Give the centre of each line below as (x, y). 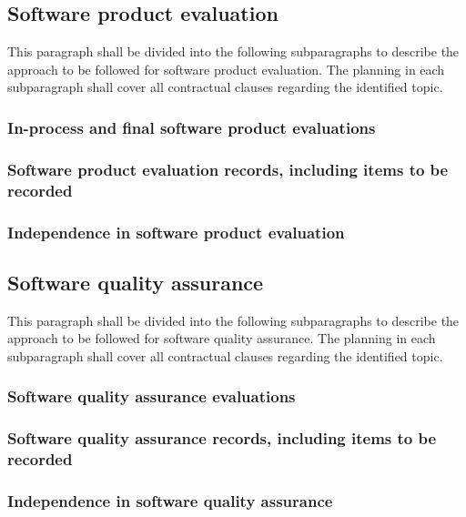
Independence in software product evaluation (176, 232)
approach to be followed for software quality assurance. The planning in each (222, 338)
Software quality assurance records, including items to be (222, 438)
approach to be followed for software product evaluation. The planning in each (226, 69)
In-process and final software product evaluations (192, 127)
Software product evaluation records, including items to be (228, 169)
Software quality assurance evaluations (152, 396)
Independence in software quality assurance (170, 500)
